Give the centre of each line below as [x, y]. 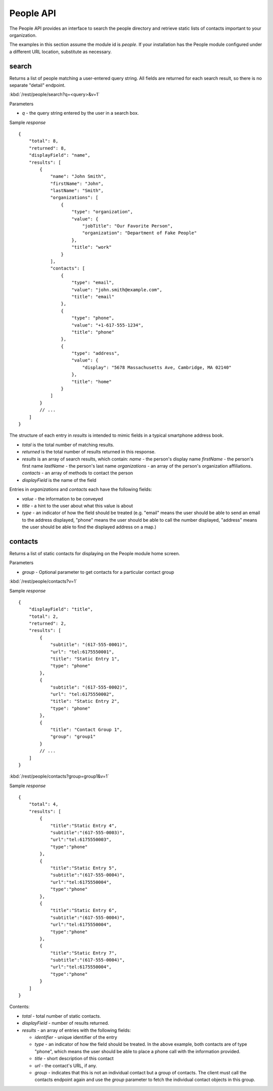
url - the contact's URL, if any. [66, 1065]
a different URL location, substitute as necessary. [61, 52]
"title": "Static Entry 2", [85, 701]
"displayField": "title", [61, 609]
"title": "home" [92, 381]
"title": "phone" [93, 332]
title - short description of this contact [74, 1059]
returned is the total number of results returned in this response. [89, 452]
